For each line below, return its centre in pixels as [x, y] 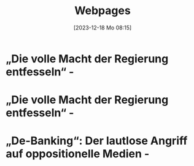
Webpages [103, 11]
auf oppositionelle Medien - [78, 154]
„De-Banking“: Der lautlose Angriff [97, 141]
